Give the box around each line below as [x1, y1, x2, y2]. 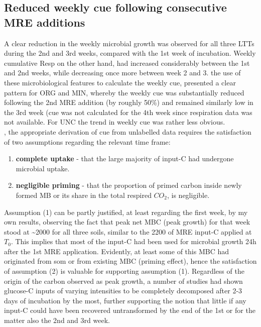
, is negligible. [167, 189, 210, 200]
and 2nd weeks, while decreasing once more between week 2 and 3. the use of [4, 67, 241, 78]
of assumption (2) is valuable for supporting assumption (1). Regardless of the [4, 266, 244, 276]
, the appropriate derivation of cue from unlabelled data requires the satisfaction [4, 126, 251, 137]
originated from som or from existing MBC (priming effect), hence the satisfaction [4, 256, 257, 266]
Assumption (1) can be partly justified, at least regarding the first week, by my [4, 206, 248, 217]
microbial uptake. [16, 163, 70, 173]
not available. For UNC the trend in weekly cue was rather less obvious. [4, 117, 225, 127]
